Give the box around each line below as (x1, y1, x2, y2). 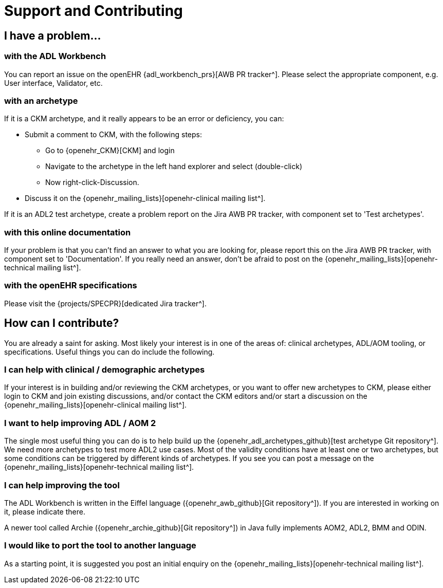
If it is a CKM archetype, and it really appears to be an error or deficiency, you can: (4, 114, 284, 123)
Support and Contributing (4, 2, 183, 20)
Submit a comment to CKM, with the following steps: (25, 130, 202, 139)
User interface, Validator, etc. (4, 78, 103, 87)
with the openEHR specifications (4, 280, 137, 291)
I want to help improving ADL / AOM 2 (4, 417, 156, 428)
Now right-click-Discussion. (45, 178, 139, 187)
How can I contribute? (4, 317, 119, 330)
